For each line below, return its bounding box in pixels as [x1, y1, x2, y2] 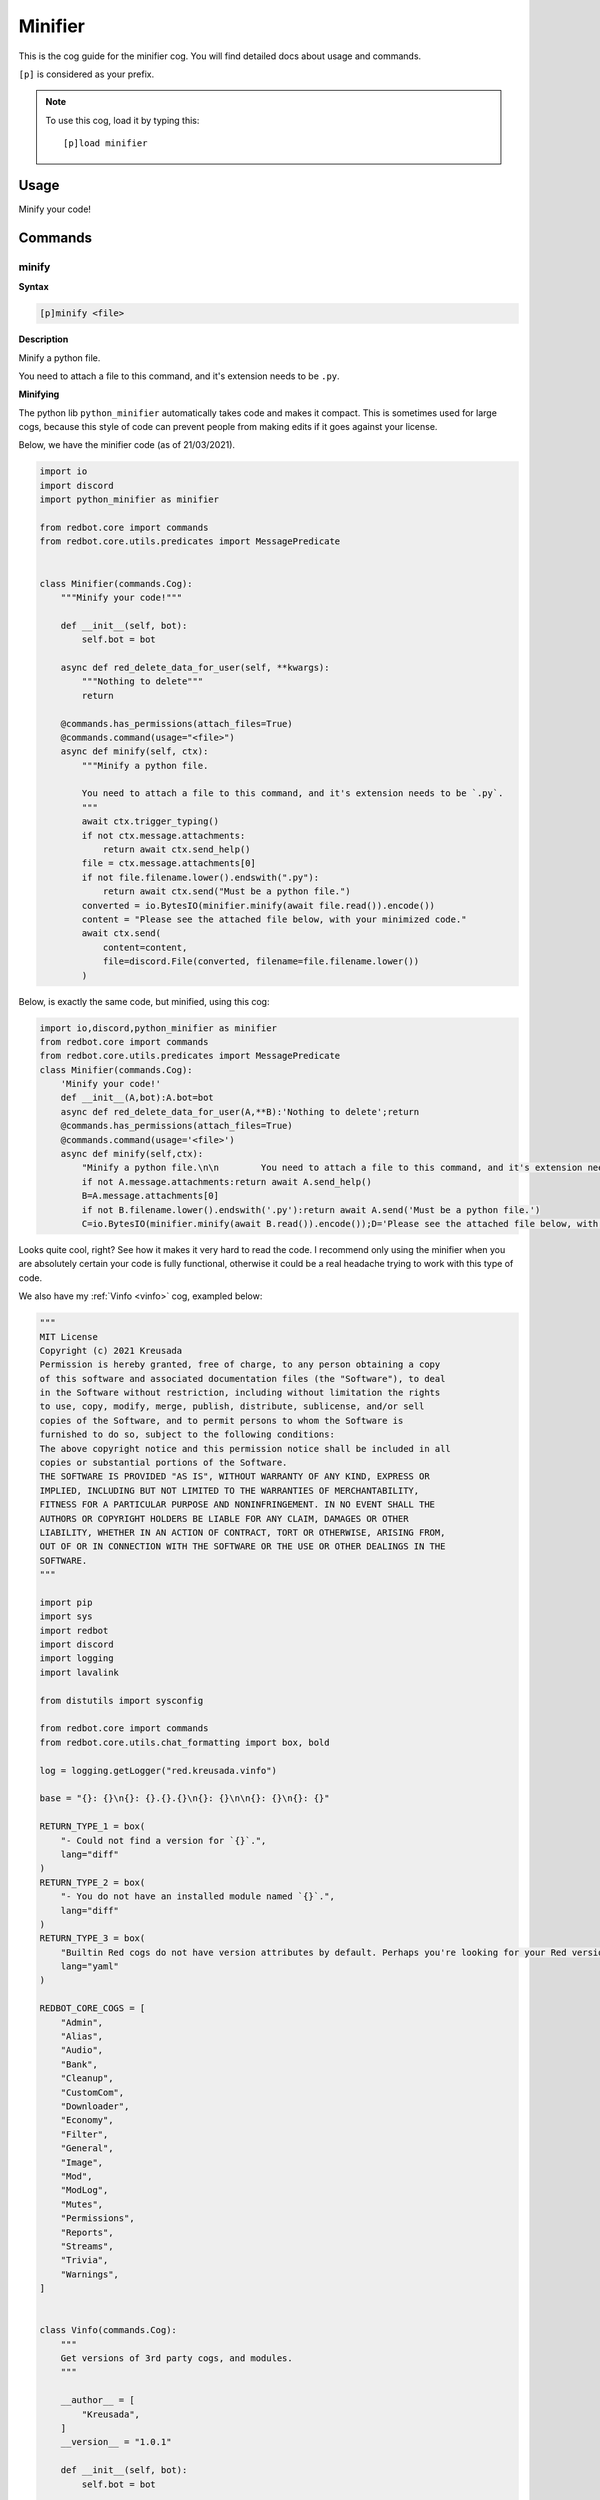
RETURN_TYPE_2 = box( [39, 1876, 146, 1888]
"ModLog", [60, 2185, 109, 2196]
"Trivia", [60, 2255, 109, 2266]
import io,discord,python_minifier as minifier [39, 1022, 277, 1034]
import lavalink [39, 1666, 120, 1678]
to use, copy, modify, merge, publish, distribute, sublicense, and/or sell [39, 1401, 425, 1412]
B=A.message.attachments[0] [81, 1190, 220, 1202]
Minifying [18, 388, 60, 400]
